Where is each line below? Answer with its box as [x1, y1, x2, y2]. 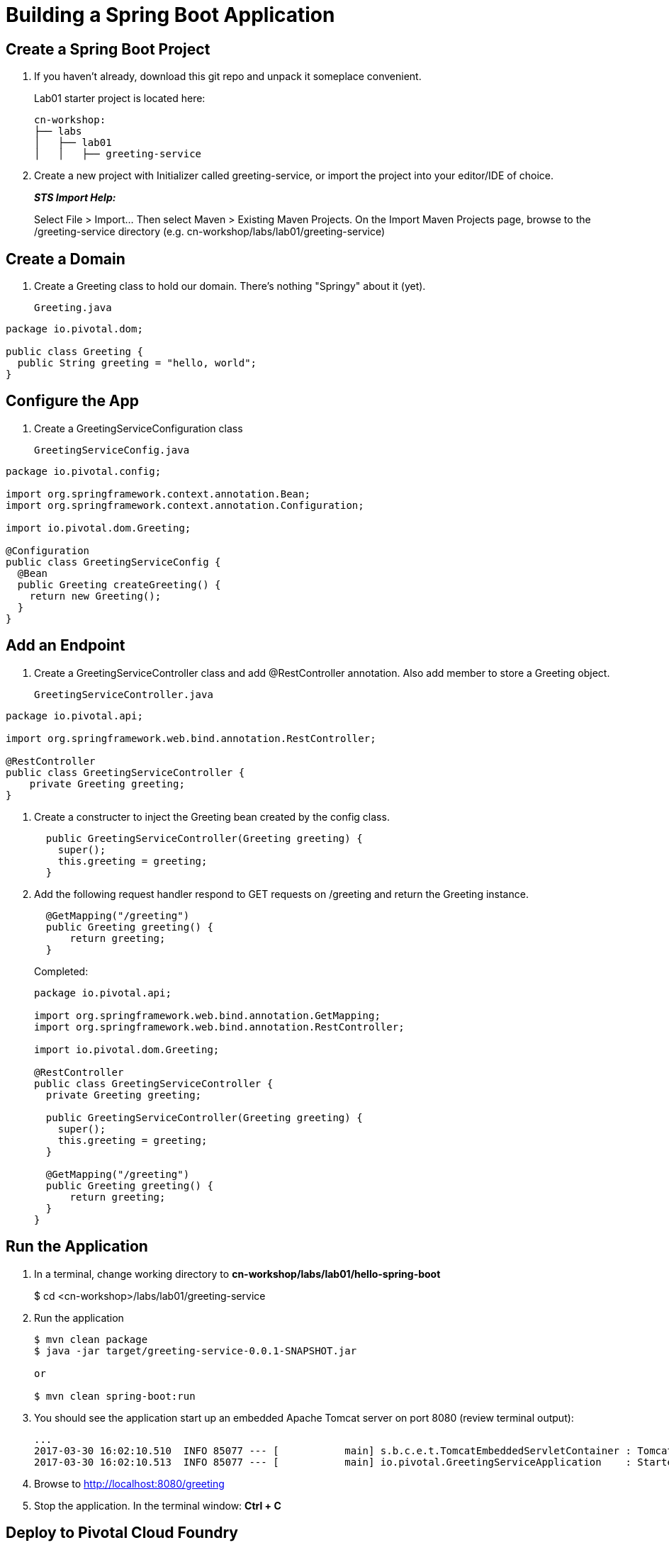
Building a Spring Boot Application [6, 3, 335, 27]
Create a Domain [6, 249, 125, 268]
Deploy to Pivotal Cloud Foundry [6, 1523, 238, 1541]
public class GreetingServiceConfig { [6, 556, 221, 568]
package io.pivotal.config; [6, 465, 162, 477]
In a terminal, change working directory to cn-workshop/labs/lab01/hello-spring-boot [34, 1267, 441, 1280]
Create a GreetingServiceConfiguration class [34, 422, 243, 434]
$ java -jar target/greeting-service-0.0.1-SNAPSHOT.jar [34, 1344, 357, 1356]
